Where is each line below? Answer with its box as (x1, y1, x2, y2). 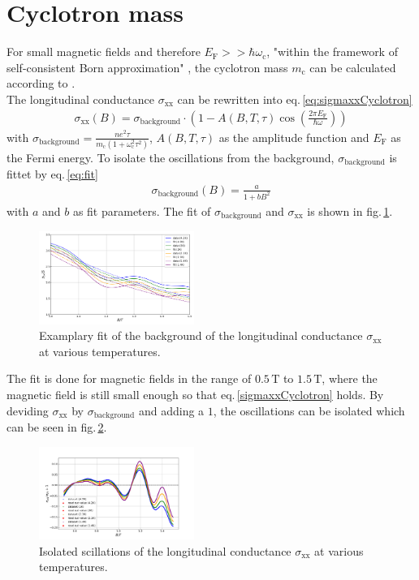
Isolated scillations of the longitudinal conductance (39, 542, 292, 559)
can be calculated (309, 58, 396, 75)
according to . (6, 75, 76, 92)
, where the (322, 370, 378, 387)
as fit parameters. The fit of (72, 202, 211, 219)
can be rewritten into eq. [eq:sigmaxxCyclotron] (177, 90, 413, 107)
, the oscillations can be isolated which (213, 402, 405, 419)
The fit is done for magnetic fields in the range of (6, 370, 252, 387)
